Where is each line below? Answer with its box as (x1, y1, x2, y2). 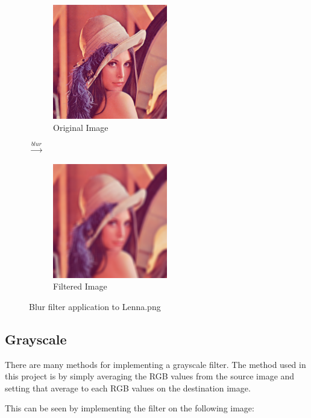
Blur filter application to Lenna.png (29, 300, 161, 312)
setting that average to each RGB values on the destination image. (5, 381, 251, 394)
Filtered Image (53, 280, 107, 293)
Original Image (53, 121, 108, 133)
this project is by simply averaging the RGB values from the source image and (5, 370, 295, 382)
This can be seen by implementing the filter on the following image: (5, 402, 254, 414)
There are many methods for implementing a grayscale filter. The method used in (5, 358, 306, 370)
